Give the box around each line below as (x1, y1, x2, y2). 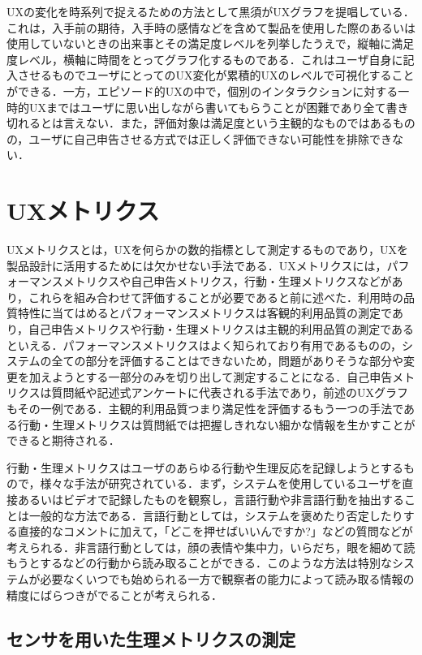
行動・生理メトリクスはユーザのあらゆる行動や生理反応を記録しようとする (6, 459, 403, 476)
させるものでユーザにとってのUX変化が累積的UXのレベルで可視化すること (17, 67, 415, 84)
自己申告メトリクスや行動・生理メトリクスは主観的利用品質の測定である (28, 321, 415, 338)
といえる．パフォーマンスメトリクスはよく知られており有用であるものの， (6, 336, 403, 353)
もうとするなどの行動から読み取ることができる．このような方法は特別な (6, 554, 392, 571)
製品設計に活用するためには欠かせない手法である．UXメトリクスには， (6, 256, 387, 274)
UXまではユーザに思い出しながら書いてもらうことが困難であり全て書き (28, 98, 409, 115)
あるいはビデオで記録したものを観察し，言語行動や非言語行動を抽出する (17, 490, 404, 507)
